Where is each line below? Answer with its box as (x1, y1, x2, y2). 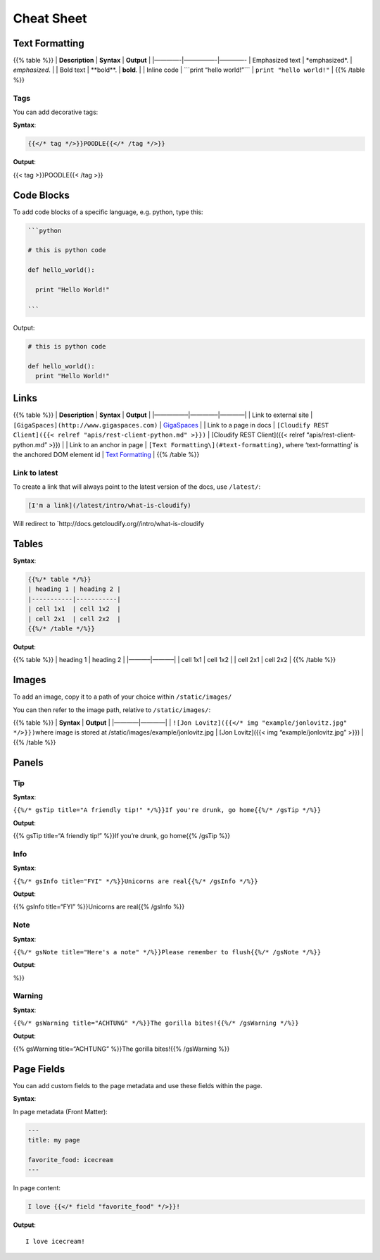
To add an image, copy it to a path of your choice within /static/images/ (13, 692, 232, 701)
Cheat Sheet (13, 11, 87, 26)
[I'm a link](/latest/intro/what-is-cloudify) (27, 501, 191, 510)
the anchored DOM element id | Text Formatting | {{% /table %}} (13, 450, 200, 459)
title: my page (27, 1136, 80, 1144)
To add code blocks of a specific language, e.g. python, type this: (13, 208, 203, 216)
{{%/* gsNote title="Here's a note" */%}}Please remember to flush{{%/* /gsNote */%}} (13, 948, 322, 956)
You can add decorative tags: (13, 108, 99, 116)
